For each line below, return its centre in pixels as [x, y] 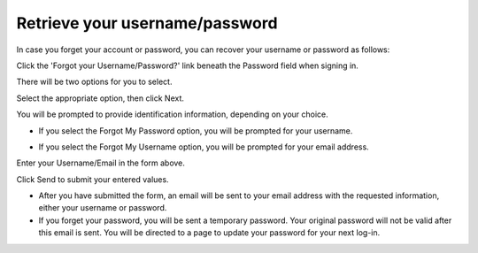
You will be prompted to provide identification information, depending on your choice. [173, 114]
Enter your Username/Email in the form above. [101, 163]
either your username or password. [103, 208]
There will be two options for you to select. [94, 82]
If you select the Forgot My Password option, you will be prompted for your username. [196, 130]
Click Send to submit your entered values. [93, 179]
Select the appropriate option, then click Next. [100, 98]
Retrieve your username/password [147, 23]
